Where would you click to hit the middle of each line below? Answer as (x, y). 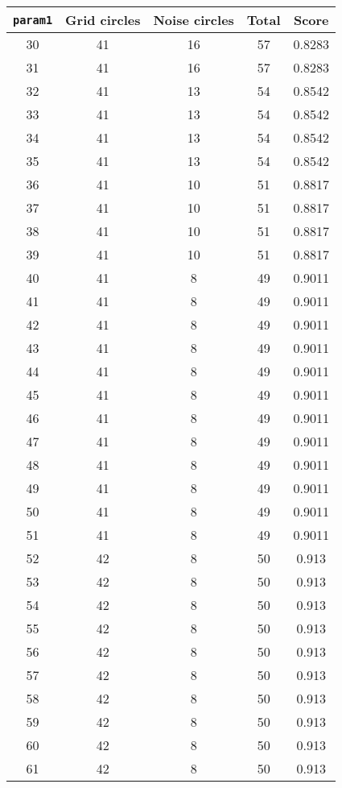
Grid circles (103, 20)
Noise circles (194, 20)
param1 (33, 20)
